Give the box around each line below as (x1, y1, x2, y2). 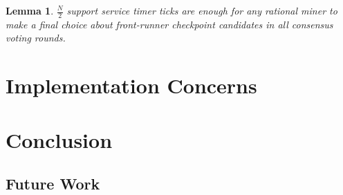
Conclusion (6, 125, 113, 154)
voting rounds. (6, 30, 66, 45)
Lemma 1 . (6, 3, 54, 17)
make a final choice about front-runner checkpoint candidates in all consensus (6, 17, 333, 31)
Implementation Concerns (6, 71, 257, 100)
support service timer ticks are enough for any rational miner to (66, 3, 337, 17)
